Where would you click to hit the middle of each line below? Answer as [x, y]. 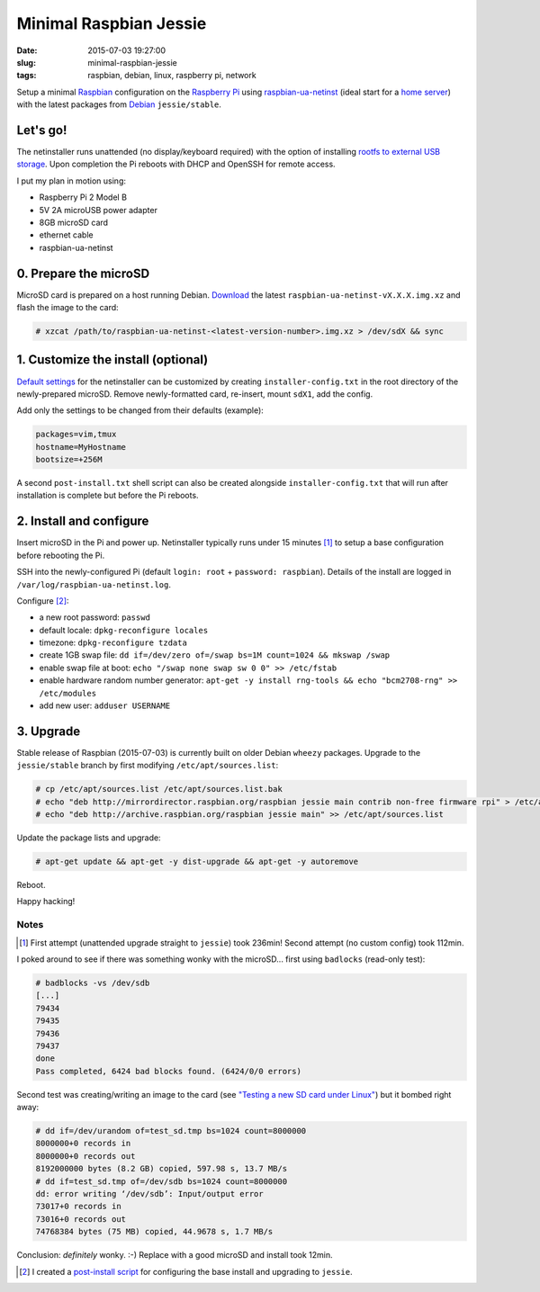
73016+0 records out [81, 1219]
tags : [27, 76]
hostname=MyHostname [81, 447]
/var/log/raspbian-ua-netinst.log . [94, 584]
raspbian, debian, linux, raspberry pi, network [172, 76]
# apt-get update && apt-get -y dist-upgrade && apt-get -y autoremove [197, 862]
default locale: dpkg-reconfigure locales [124, 630]
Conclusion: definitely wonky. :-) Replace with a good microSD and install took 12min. [175, 1255]
